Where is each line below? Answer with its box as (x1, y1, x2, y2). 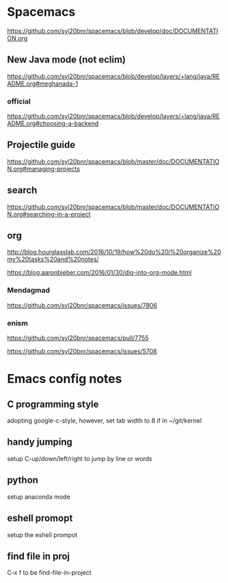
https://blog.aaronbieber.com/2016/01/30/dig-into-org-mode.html (7, 269, 193, 277)
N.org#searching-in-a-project (7, 210, 91, 218)
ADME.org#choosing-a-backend (7, 119, 99, 127)
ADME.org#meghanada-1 (7, 79, 79, 88)
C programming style (7, 398, 99, 410)
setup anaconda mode (7, 493, 70, 501)
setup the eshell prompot (7, 530, 78, 538)
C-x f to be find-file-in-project (7, 569, 92, 577)
